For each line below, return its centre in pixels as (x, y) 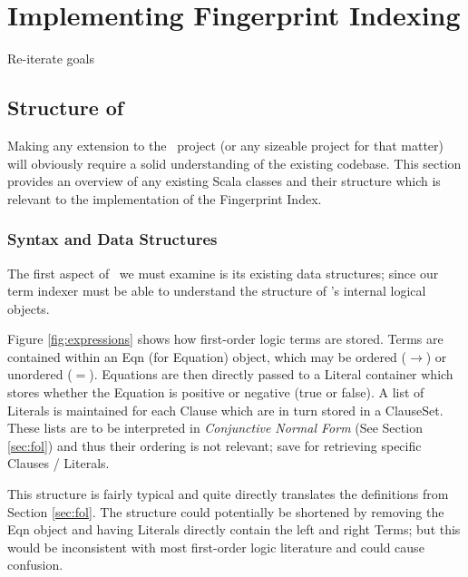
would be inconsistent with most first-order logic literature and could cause (216, 547)
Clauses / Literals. (58, 463)
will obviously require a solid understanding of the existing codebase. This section (234, 163)
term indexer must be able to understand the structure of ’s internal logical (217, 291)
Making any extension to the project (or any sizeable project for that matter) (226, 145)
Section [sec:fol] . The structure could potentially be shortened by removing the (226, 511)
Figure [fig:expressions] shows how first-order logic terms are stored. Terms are (225, 339)
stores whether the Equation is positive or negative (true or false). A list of (216, 392)
